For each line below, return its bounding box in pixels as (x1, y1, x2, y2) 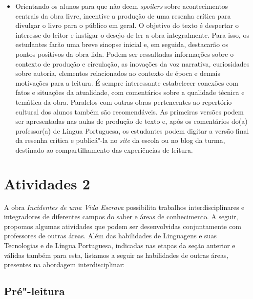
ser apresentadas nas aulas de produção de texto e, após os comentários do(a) (15, 116, 248, 126)
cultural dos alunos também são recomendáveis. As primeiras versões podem (15, 106, 244, 116)
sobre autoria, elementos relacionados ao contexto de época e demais (15, 68, 220, 78)
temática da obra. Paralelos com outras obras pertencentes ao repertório (15, 96, 232, 107)
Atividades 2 (4, 173, 90, 193)
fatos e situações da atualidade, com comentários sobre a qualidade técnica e (15, 87, 245, 97)
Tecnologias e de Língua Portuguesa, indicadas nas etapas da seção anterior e (4, 240, 235, 250)
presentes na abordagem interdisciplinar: (4, 259, 125, 270)
